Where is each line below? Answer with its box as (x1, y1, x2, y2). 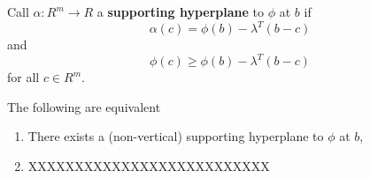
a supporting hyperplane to (96, 3, 264, 20)
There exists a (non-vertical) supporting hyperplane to (27, 127, 324, 145)
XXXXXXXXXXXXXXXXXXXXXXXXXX (27, 156, 270, 174)
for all (7, 68, 40, 86)
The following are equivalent (7, 97, 161, 115)
